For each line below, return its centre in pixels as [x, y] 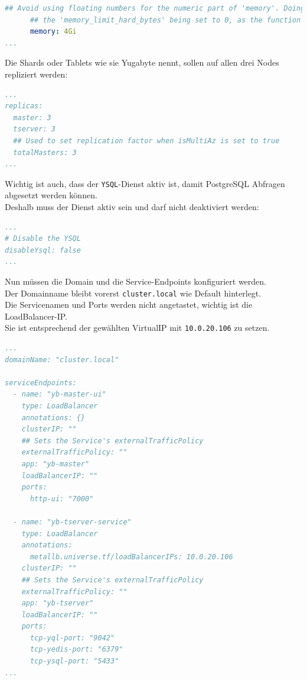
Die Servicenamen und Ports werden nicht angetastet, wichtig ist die [129, 304]
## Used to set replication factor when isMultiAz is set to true [146, 141]
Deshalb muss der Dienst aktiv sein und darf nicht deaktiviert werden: [132, 206]
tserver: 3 [34, 129]
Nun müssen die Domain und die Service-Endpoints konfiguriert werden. [135, 281]
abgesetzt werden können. [51, 195]
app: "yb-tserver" [58, 603]
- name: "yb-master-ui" [60, 394]
